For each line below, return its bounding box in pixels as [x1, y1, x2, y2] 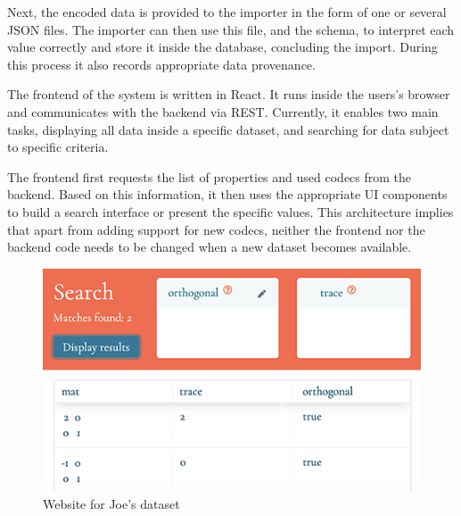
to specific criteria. [7, 137, 109, 156]
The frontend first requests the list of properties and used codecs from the [7, 167, 412, 186]
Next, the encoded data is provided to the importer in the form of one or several [7, 3, 447, 21]
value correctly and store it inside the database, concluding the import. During [7, 37, 438, 56]
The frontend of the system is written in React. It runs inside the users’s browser [7, 85, 450, 104]
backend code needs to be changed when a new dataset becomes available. [7, 237, 412, 256]
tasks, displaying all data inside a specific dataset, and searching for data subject [7, 120, 449, 138]
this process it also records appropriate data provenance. [7, 54, 316, 73]
